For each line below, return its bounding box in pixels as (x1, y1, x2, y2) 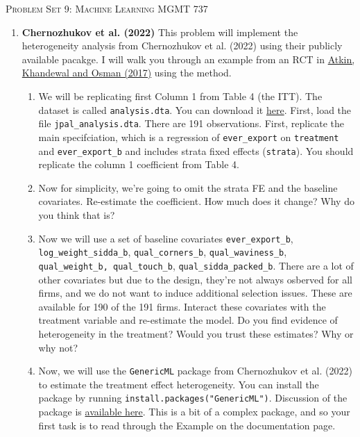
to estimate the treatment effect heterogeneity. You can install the (38, 377, 319, 391)
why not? (38, 340, 78, 354)
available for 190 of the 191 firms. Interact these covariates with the (38, 299, 326, 313)
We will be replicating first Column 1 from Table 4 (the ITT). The (38, 88, 323, 103)
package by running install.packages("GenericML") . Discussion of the (38, 390, 348, 405)
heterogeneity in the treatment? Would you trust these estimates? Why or (38, 326, 354, 340)
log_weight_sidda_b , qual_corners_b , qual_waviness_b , (38, 245, 287, 259)
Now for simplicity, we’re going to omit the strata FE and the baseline (38, 180, 338, 195)
